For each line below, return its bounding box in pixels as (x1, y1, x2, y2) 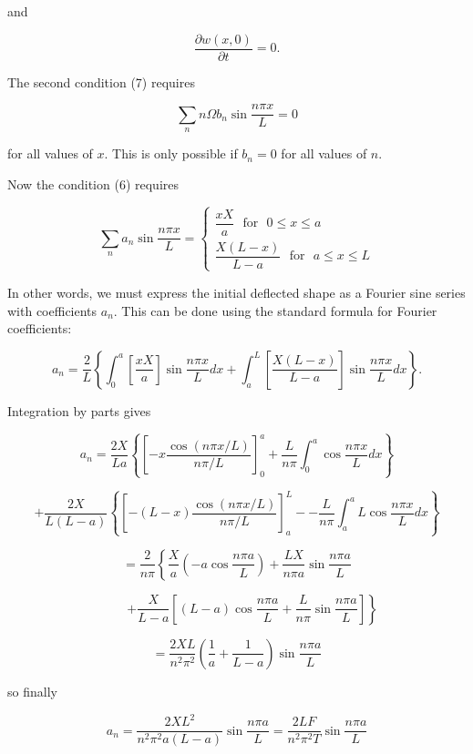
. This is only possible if (104, 144, 238, 163)
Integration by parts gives (7, 401, 151, 420)
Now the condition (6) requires (7, 174, 179, 193)
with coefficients (7, 301, 98, 320)
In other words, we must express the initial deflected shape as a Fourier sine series (7, 282, 466, 301)
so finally (7, 681, 57, 700)
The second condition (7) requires (7, 72, 195, 91)
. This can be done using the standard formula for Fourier (113, 301, 437, 320)
